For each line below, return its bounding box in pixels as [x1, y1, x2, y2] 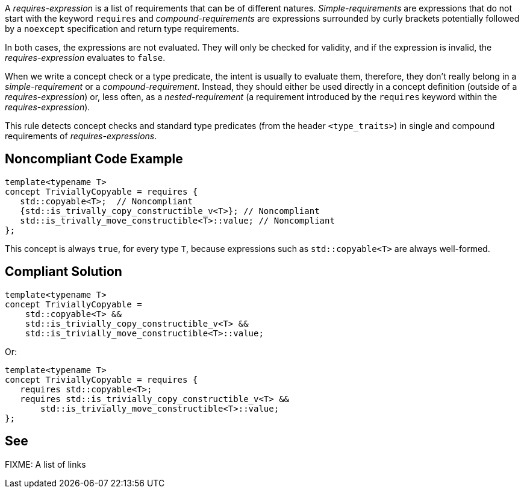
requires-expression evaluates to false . [5, 52, 166, 63]
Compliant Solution [5, 264, 122, 280]
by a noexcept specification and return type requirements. [5, 24, 239, 34]
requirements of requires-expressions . [5, 131, 157, 141]
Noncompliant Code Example [5, 151, 183, 167]
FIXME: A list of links [5, 459, 86, 469]
